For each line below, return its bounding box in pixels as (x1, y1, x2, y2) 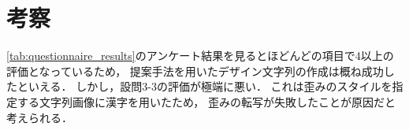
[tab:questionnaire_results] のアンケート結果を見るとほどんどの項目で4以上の (6, 47, 394, 64)
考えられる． (6, 109, 73, 125)
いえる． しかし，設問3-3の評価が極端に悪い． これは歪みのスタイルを (28, 78, 392, 95)
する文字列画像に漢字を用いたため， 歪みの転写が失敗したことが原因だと (17, 93, 396, 110)
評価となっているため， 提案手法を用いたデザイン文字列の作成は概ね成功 (6, 62, 384, 79)
